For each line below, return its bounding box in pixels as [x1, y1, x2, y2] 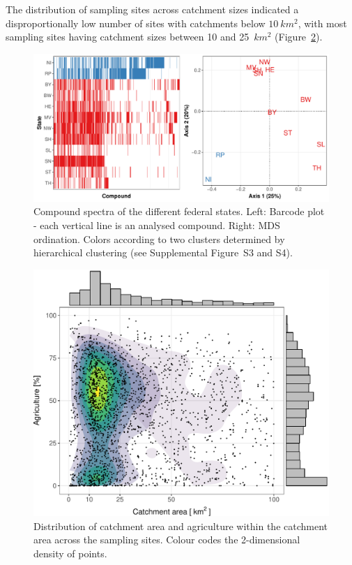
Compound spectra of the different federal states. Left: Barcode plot [33, 204, 325, 219]
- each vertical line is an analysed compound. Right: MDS [33, 217, 280, 232]
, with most [298, 15, 347, 30]
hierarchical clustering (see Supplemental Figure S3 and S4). [33, 245, 293, 260]
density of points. [33, 545, 107, 560]
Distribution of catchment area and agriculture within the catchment [33, 518, 328, 533]
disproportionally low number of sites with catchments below [6, 15, 266, 30]
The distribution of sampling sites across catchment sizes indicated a [6, 2, 299, 16]
